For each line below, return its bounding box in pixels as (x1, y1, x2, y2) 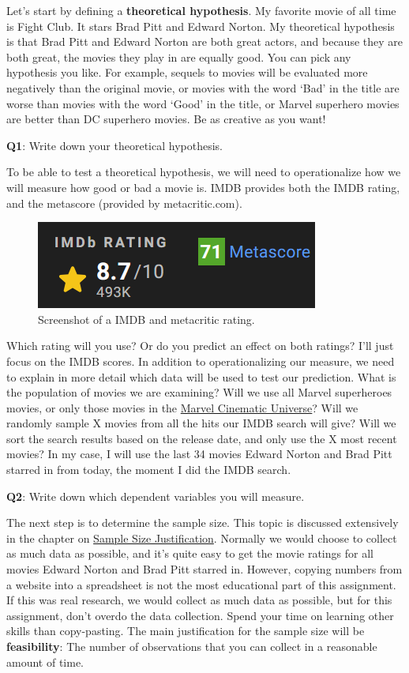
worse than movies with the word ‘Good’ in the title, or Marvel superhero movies (6, 95, 400, 111)
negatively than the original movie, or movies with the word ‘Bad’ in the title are (6, 79, 400, 96)
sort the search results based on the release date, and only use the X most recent (6, 430, 397, 446)
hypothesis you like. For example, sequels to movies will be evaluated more (6, 64, 368, 81)
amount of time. (6, 653, 84, 670)
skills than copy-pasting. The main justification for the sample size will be (6, 622, 365, 639)
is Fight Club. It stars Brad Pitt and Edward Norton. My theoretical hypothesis (6, 17, 395, 34)
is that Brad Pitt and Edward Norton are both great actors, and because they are (6, 33, 403, 50)
